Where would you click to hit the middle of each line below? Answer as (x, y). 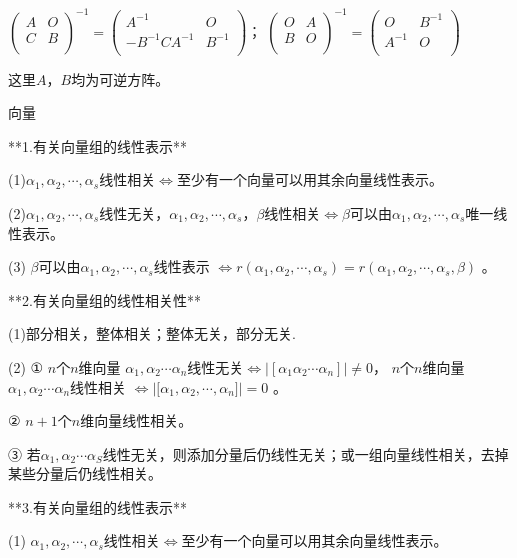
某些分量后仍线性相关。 (85, 473)
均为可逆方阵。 (120, 78)
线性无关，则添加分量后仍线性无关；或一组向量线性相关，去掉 (305, 453)
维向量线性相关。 (136, 420)
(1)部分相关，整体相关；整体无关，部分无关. (152, 333)
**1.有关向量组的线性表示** (97, 145)
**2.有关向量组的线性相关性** (104, 299)
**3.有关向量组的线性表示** (97, 506)
